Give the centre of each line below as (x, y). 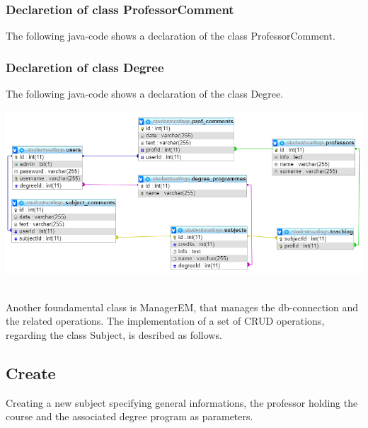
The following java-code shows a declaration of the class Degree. (145, 94)
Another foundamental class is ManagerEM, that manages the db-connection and (182, 307)
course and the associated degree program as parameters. (130, 416)
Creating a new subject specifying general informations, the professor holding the (182, 402)
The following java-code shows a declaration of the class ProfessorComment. (171, 36)
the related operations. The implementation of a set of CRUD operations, (165, 321)
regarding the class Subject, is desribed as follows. (114, 335)
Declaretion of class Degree (85, 67)
